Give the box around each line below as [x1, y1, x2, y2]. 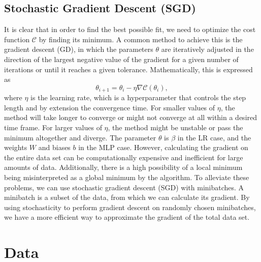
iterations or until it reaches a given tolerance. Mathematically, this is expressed [4, 64, 253, 74]
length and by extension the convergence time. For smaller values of [4, 102, 215, 112]
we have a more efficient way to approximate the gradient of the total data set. [4, 212, 250, 222]
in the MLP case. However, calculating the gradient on [78, 142, 248, 153]
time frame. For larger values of [4, 122, 102, 132]
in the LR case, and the [177, 132, 251, 142]
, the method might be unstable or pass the [108, 122, 243, 132]
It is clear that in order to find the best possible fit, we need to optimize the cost [4, 24, 256, 35]
